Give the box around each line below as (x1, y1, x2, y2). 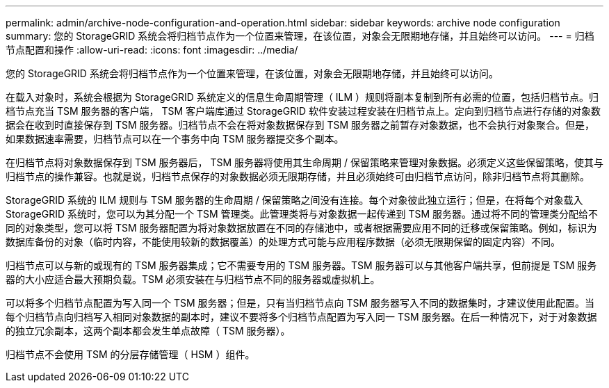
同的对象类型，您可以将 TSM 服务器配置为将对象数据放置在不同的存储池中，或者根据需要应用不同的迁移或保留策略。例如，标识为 (6, 222, 597, 234)
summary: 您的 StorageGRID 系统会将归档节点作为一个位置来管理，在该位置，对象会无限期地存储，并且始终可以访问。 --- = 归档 (6, 30, 594, 42)
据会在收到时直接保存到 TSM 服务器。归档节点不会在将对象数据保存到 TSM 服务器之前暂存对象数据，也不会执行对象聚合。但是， (6, 119, 595, 131)
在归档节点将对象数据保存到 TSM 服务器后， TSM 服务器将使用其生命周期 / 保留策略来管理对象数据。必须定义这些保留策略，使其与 (6, 156, 603, 168)
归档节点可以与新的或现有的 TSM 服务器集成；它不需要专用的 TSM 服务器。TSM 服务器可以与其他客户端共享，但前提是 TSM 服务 (6, 259, 597, 271)
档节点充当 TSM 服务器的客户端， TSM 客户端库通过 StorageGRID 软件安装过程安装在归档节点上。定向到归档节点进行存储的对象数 (6, 105, 601, 117)
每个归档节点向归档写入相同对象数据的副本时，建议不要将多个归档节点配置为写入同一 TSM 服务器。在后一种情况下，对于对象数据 (6, 311, 597, 323)
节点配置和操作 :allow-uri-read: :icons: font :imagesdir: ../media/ (6, 44, 298, 56)
